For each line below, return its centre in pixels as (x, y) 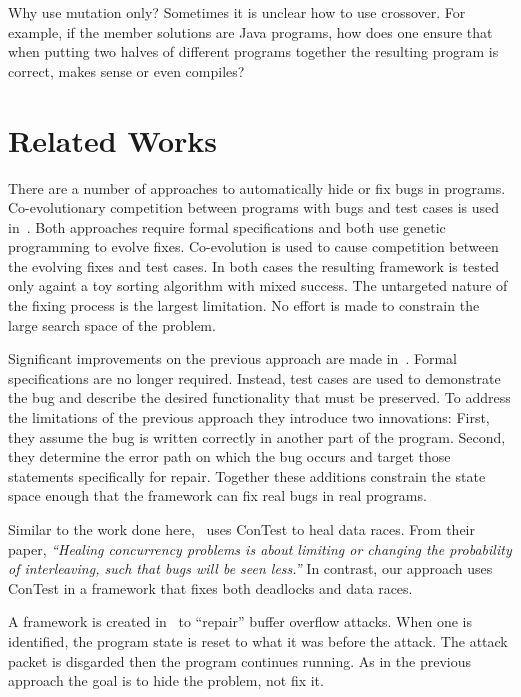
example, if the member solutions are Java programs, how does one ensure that (250, 31)
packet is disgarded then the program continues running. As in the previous (239, 660)
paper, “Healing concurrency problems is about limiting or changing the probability (260, 548)
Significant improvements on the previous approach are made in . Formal (232, 358)
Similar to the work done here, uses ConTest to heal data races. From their (241, 529)
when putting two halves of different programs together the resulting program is (253, 51)
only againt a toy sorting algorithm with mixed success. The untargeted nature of (258, 285)
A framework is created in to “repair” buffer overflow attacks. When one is (240, 621)
